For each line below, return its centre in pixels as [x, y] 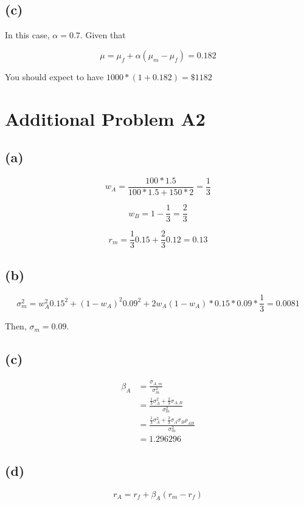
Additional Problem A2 [105, 118]
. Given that [103, 35]
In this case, [27, 35]
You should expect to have [54, 76]
